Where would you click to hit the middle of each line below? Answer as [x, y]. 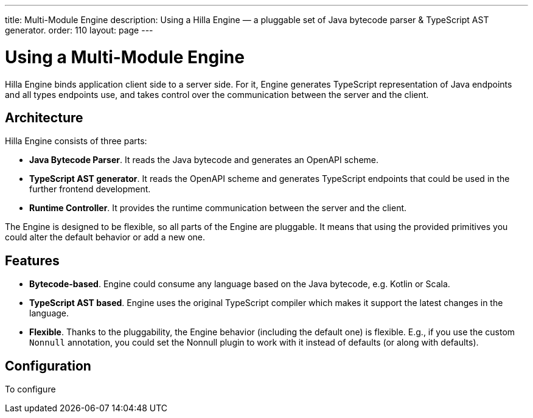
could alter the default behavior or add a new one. [105, 237]
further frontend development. [90, 189]
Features [32, 260]
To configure [30, 389]
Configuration [48, 366]
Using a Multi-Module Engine [125, 57]
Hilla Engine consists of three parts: [76, 141]
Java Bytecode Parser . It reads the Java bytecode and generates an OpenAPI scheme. [204, 160]
